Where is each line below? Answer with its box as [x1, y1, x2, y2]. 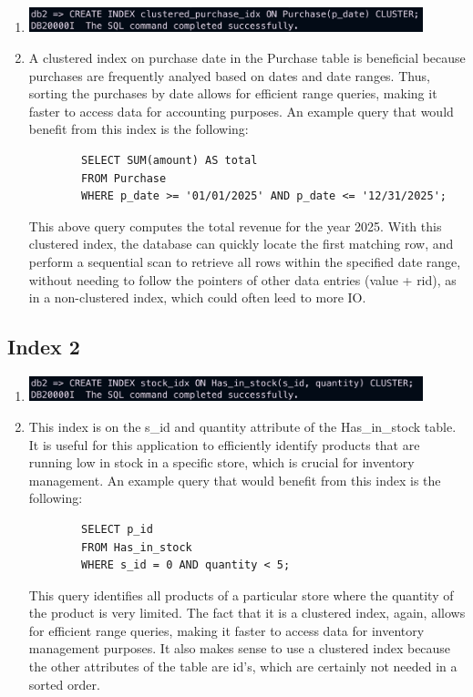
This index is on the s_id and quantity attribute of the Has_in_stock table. [28, 416, 457, 436]
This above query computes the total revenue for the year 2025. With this [28, 216, 442, 235]
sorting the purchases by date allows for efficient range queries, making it [28, 84, 437, 103]
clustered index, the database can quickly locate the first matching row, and [28, 234, 454, 253]
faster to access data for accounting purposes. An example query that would [28, 101, 454, 120]
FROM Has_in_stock [81, 540, 192, 554]
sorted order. [28, 674, 100, 693]
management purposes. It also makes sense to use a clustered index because [28, 639, 451, 658]
